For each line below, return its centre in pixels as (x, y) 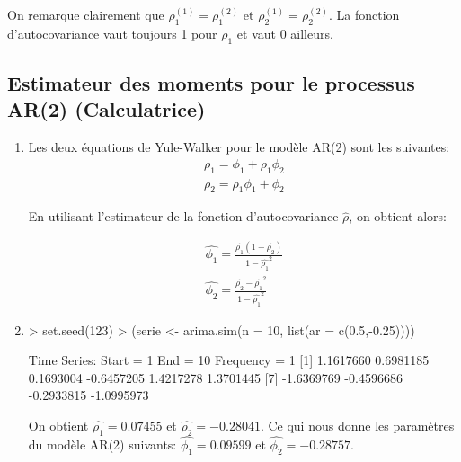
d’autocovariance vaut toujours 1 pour (112, 33)
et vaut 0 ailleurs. (285, 33)
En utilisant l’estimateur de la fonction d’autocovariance (183, 216)
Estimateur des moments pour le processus (211, 82)
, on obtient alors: (398, 216)
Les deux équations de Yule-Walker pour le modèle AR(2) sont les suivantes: (239, 147)
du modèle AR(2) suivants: (102, 444)
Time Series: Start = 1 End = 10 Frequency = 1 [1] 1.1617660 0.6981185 (229, 360)
